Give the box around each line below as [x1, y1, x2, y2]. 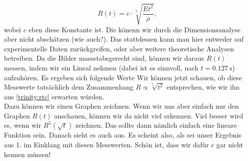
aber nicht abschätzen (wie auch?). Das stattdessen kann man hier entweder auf [4, 34, 244, 44]
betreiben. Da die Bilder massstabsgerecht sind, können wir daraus [4, 53, 204, 63]
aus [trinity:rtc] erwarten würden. [4, 91, 104, 101]
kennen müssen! [4, 149, 51, 159]
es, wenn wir [4, 120, 41, 130]
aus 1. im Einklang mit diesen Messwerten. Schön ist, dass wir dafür [4, 139, 209, 150]
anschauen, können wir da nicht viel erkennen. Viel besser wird [54, 110, 243, 120]
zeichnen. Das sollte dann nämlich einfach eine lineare [75, 120, 237, 130]
